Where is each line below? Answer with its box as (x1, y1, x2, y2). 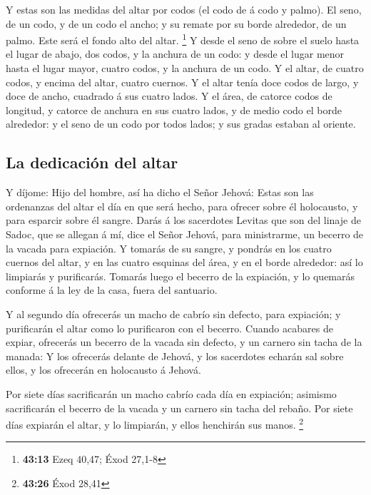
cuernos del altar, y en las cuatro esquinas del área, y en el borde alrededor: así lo (6, 255, 363, 270)
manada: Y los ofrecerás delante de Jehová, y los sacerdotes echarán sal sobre (6, 348, 344, 363)
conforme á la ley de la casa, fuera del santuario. (6, 282, 218, 297)
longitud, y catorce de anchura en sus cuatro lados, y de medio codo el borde (6, 102, 342, 117)
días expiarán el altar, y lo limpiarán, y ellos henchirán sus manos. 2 (6, 415, 304, 432)
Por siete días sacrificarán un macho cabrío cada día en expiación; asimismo (6, 386, 337, 401)
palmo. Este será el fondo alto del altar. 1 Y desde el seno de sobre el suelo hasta (6, 31, 360, 47)
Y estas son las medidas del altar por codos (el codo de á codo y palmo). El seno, (6, 2, 362, 16)
